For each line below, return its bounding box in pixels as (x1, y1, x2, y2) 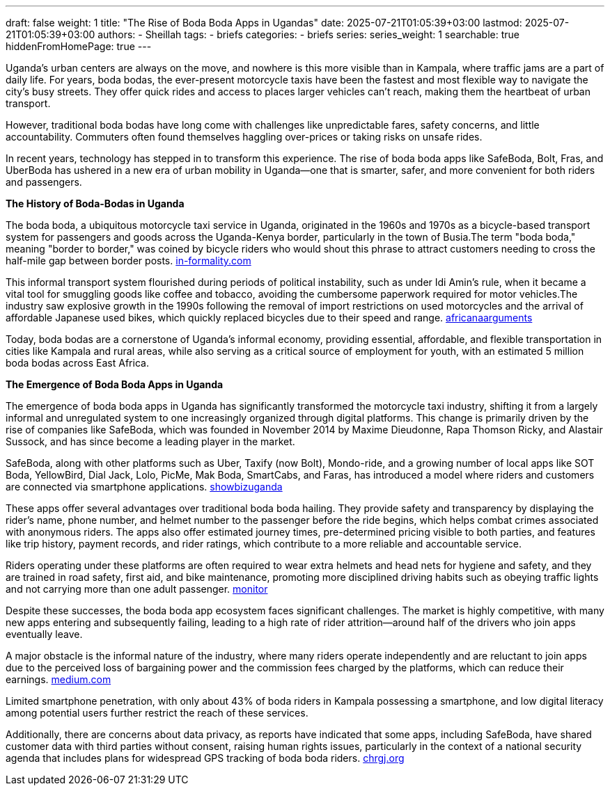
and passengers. (6, 176, 82, 188)
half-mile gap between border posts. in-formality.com (6, 255, 251, 266)
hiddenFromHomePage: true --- (6, 40, 152, 52)
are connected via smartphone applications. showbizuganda (6, 481, 283, 493)
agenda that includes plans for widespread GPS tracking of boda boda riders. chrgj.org (6, 752, 405, 764)
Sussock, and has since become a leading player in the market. (6, 436, 295, 447)
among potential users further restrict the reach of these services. (6, 707, 308, 719)
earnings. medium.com (6, 673, 111, 685)
